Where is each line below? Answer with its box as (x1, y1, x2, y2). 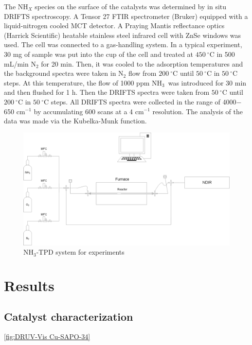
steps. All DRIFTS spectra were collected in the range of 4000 (51, 96, 236, 106)
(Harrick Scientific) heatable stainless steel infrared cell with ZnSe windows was (4, 30, 241, 40)
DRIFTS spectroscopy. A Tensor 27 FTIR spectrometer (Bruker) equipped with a (4, 11, 248, 21)
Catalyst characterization (4, 309, 133, 324)
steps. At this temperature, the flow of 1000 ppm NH (4, 77, 162, 87)
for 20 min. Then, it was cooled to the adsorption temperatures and (41, 58, 243, 69)
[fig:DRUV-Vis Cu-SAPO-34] (4, 331, 90, 342)
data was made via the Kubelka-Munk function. (4, 116, 147, 126)
